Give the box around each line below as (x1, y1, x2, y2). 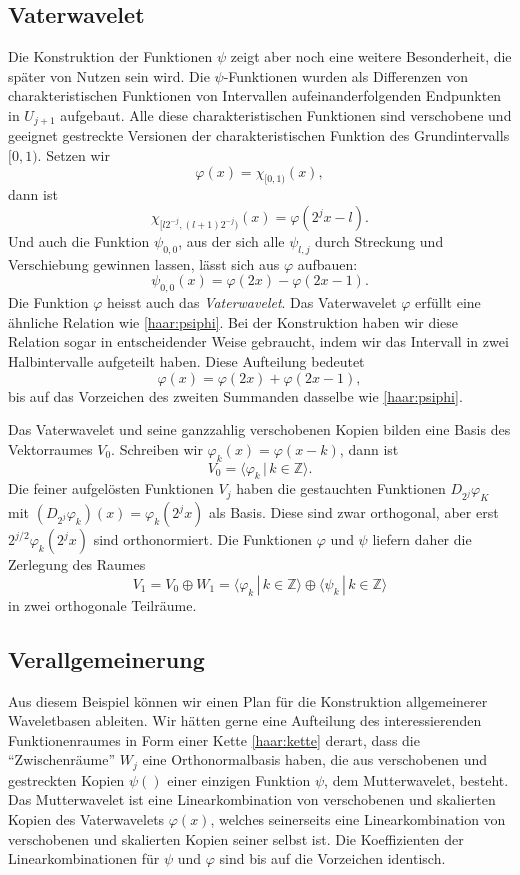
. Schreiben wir (111, 438, 203, 459)
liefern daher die (372, 529, 472, 550)
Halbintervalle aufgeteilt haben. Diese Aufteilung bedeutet (8, 350, 365, 371)
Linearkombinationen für (8, 848, 160, 869)
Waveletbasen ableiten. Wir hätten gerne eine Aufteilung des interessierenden (8, 710, 482, 731)
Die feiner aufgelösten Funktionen (8, 478, 214, 499)
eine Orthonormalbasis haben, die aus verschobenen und (142, 749, 488, 770)
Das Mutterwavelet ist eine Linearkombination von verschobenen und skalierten (8, 789, 496, 810)
